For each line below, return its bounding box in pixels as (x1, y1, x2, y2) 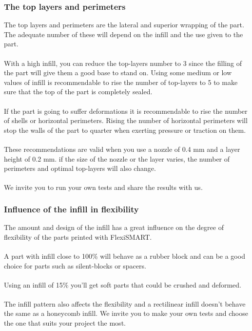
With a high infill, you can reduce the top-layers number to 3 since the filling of (4, 58, 242, 68)
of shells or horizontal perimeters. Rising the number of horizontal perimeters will (4, 115, 248, 125)
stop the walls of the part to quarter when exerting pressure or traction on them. (4, 124, 246, 135)
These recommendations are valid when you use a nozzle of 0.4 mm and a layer (4, 144, 240, 154)
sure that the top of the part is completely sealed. (4, 86, 153, 97)
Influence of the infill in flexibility (4, 203, 139, 215)
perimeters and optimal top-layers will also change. (4, 163, 156, 173)
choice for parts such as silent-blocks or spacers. (4, 260, 146, 270)
